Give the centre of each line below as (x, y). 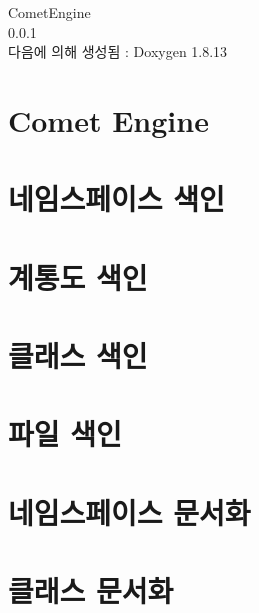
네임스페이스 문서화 (129, 511)
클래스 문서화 (91, 590)
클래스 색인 (78, 355)
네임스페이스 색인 (116, 198)
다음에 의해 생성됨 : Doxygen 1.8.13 (118, 51)
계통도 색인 (78, 276)
